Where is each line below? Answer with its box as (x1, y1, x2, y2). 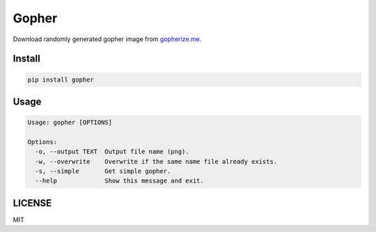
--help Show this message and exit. (35, 177, 205, 185)
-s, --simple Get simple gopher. (35, 167, 171, 176)
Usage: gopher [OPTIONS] (27, 118, 113, 127)
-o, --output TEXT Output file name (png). (35, 148, 189, 156)
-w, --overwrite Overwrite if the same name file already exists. (35, 157, 278, 165)
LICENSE (13, 197, 52, 209)
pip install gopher (27, 75, 94, 84)
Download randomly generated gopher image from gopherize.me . (13, 35, 202, 43)
